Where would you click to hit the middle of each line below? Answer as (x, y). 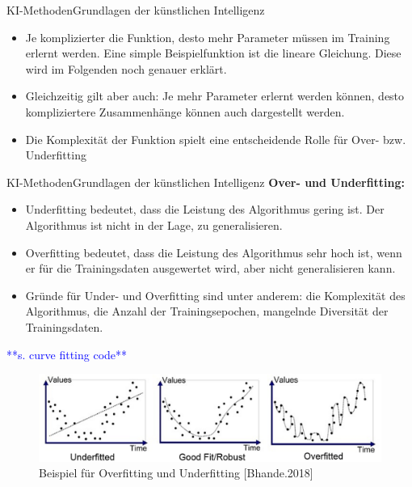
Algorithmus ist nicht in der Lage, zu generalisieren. (154, 224)
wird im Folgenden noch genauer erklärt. (126, 68)
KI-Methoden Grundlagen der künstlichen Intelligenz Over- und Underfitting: (206, 182)
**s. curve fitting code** (67, 354)
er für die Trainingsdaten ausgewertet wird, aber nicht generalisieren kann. (210, 268)
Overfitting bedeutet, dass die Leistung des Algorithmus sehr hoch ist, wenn (214, 252)
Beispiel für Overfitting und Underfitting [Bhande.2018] (176, 473)
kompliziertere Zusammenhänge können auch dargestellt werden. (185, 111)
